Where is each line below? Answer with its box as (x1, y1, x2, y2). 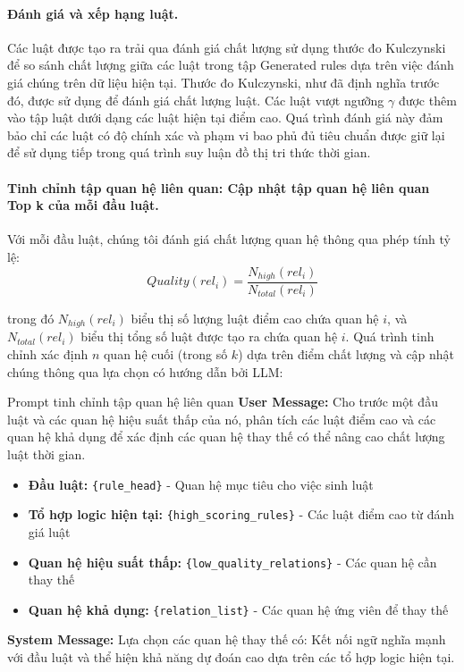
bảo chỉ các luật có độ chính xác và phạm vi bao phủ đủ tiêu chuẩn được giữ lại (7, 125, 445, 144)
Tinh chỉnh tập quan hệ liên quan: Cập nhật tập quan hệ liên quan (7, 178, 430, 197)
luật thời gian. (7, 445, 86, 464)
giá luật (28, 522, 71, 541)
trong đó (7, 309, 55, 328)
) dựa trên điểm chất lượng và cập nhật (238, 345, 455, 364)
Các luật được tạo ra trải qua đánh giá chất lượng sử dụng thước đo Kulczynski (7, 38, 446, 56)
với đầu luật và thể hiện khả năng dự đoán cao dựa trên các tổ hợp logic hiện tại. (7, 648, 455, 667)
